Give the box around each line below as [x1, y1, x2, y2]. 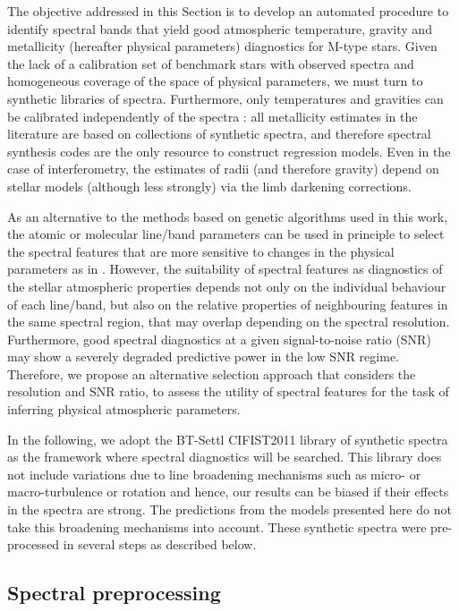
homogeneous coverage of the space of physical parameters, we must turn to [7, 72, 423, 90]
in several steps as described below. [63, 535, 257, 554]
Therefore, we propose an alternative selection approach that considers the [7, 364, 416, 383]
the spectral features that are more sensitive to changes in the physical [7, 242, 395, 260]
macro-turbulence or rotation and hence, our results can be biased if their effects [7, 482, 449, 501]
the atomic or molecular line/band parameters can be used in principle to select [7, 225, 445, 243]
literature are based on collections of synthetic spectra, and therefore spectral [7, 124, 431, 143]
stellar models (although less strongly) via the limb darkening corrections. [7, 176, 412, 195]
